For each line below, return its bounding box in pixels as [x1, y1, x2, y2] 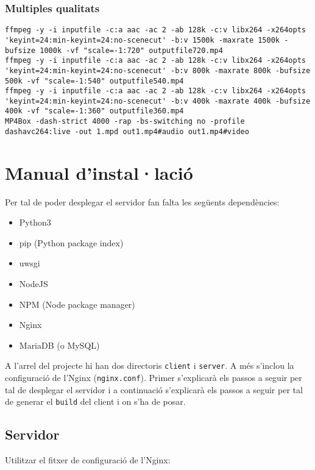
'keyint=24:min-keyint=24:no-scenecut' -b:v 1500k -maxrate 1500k [5, 35, 280, 45]
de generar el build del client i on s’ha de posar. [5, 395, 186, 408]
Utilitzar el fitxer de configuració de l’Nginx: [5, 454, 171, 466]
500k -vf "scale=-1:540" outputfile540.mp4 [5, 76, 184, 85]
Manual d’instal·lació [5, 160, 193, 185]
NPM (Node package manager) [19, 297, 135, 310]
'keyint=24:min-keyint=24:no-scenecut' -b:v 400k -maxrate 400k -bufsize [5, 96, 311, 105]
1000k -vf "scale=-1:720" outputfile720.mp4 [40, 46, 223, 55]
